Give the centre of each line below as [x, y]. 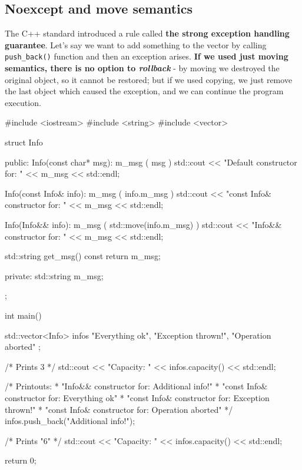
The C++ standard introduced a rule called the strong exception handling [147, 33]
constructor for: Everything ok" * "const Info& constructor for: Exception [137, 397]
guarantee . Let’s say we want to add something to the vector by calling [136, 44]
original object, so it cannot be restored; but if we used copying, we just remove [149, 79]
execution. [23, 102]
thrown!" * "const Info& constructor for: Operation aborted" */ [119, 409]
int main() [23, 315]
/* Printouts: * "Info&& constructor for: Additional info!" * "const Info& [136, 386]
